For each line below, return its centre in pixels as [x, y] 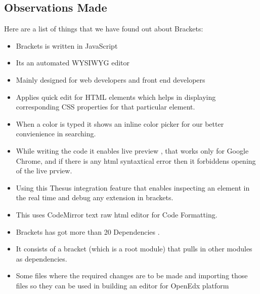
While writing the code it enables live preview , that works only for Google [132, 150]
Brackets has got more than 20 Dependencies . [88, 231]
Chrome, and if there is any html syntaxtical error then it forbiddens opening [136, 160]
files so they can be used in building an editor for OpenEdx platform [122, 285]
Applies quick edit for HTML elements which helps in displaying [116, 97]
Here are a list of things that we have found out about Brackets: [104, 29]
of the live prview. [44, 171]
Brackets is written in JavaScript [67, 45]
